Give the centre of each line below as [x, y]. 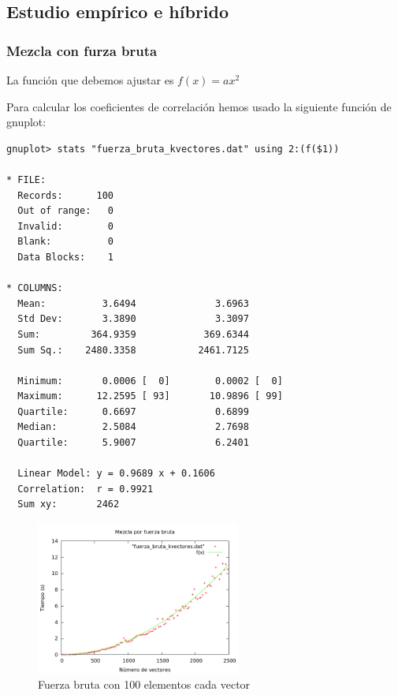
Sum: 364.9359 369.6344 [133, 334]
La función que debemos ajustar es [90, 80]
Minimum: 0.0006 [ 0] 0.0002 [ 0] [150, 381]
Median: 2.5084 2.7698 [133, 427]
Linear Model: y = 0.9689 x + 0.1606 [116, 474]
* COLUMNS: [35, 288]
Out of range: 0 [66, 211]
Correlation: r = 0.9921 [86, 489]
